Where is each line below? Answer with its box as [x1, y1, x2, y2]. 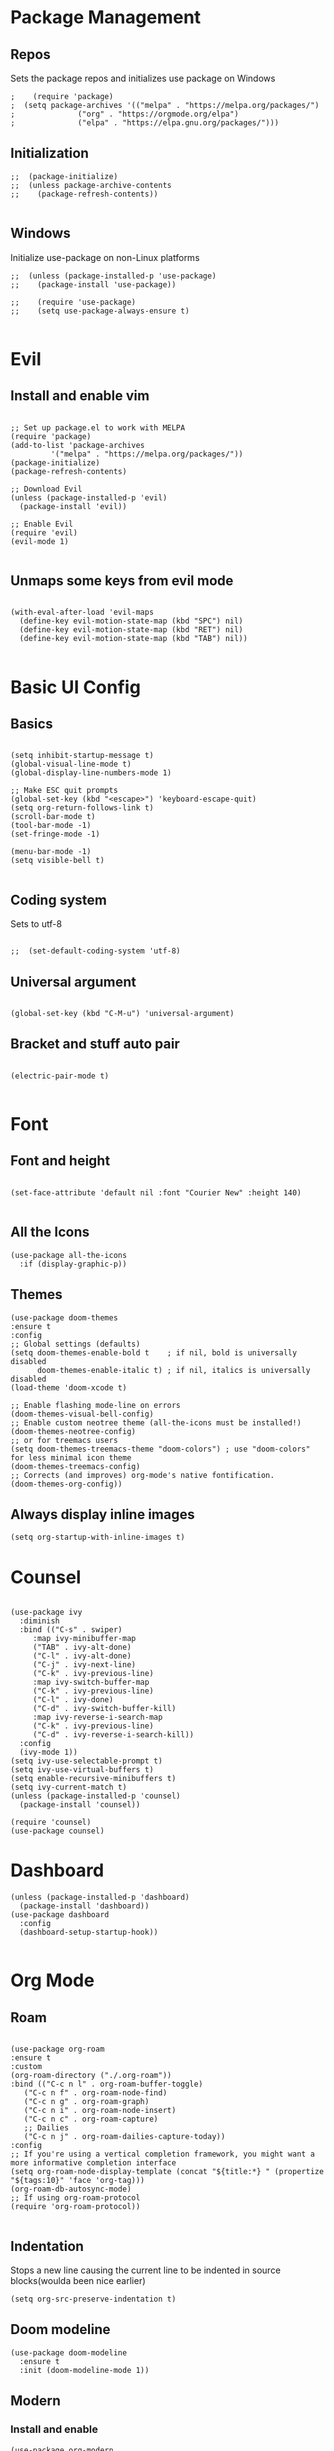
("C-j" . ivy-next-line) [32, 1660, 137, 1670]
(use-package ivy [10, 1607, 83, 1618]
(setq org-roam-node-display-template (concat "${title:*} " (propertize [10, 2167, 325, 2177]
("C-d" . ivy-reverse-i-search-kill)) [32, 1730, 195, 1740]
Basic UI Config [10, 676, 142, 698]
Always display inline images [10, 1506, 195, 1523]
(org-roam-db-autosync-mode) [10, 2184, 132, 2195]
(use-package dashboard [10, 1910, 110, 1920]
